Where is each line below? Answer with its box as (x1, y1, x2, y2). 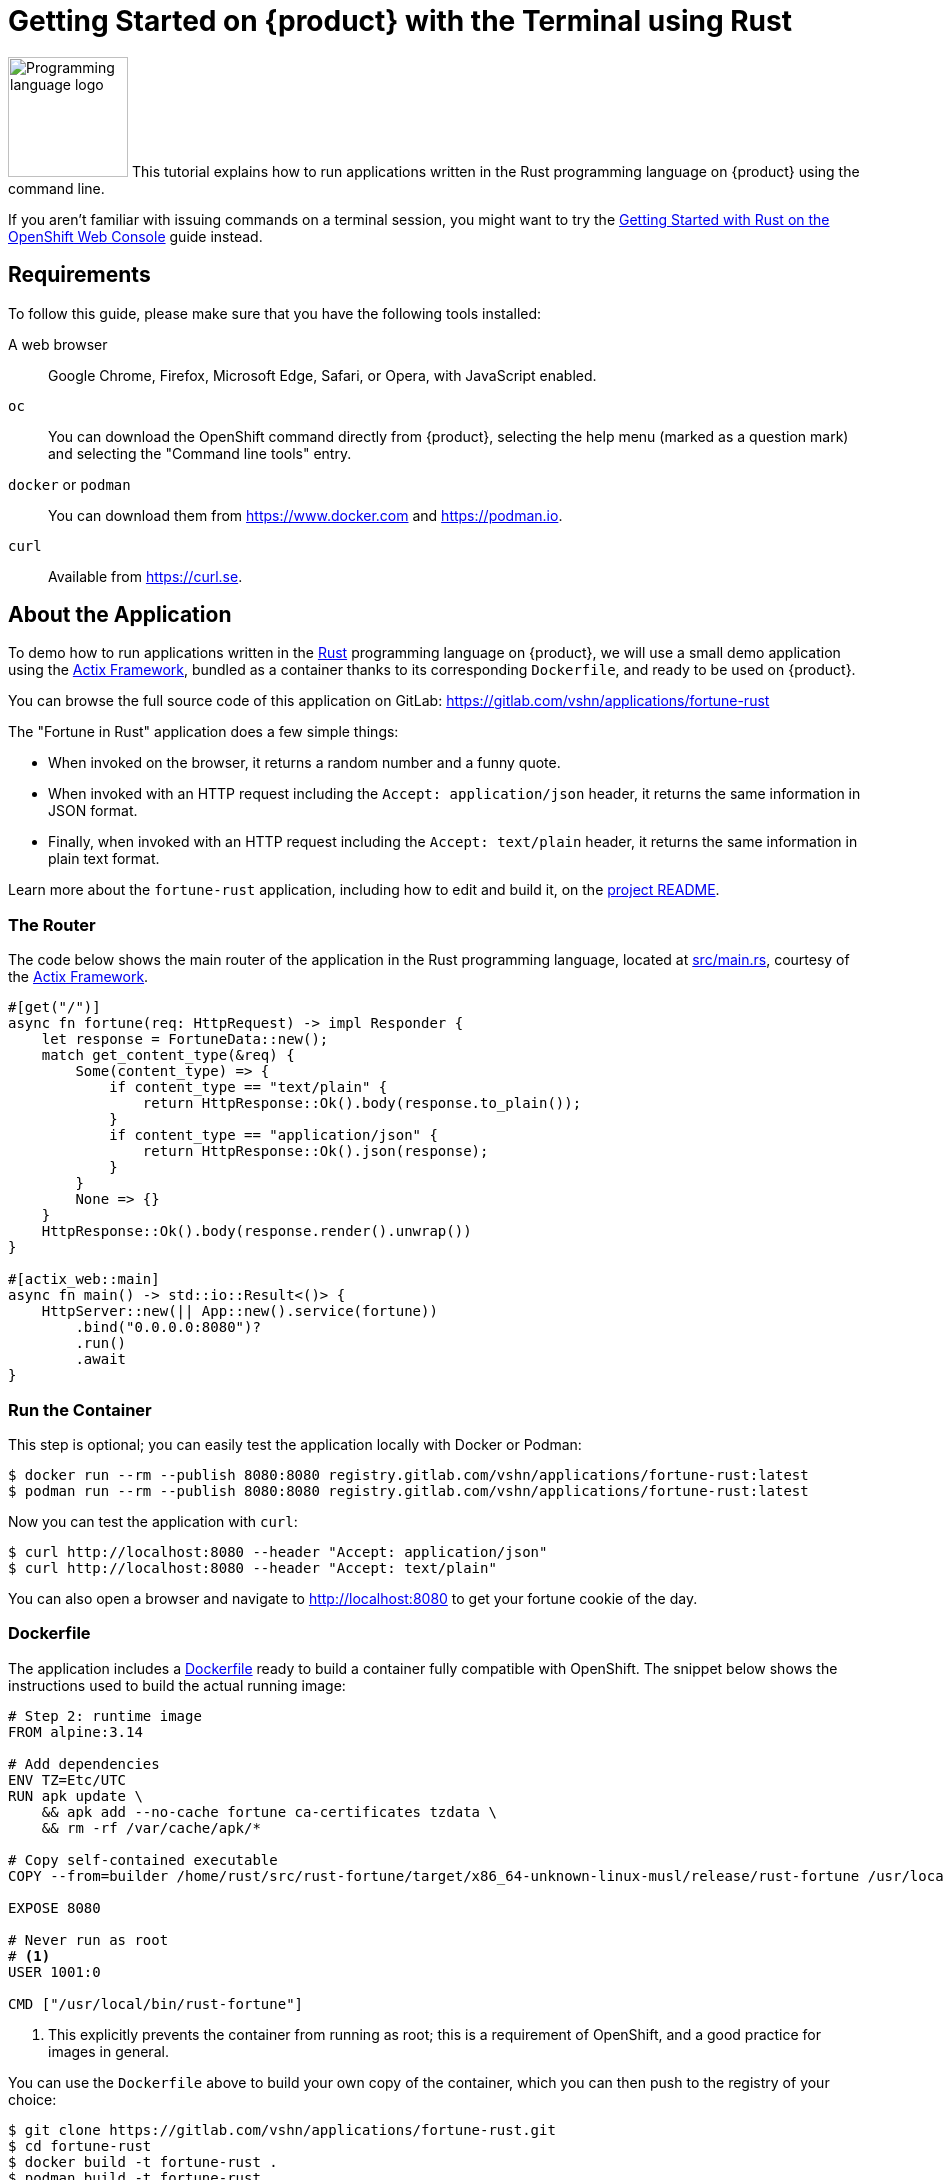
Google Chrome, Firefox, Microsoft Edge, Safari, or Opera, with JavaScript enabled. (48, 366, 597, 384)
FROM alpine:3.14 (8, 1723, 143, 1740)
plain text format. (48, 850, 160, 868)
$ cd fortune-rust (8, 2137, 152, 2154)
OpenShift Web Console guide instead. (8, 227, 263, 245)
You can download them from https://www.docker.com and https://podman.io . (48, 506, 563, 524)
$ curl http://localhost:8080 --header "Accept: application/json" (8, 1543, 548, 1560)
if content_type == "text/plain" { (109, 1079, 388, 1096)
